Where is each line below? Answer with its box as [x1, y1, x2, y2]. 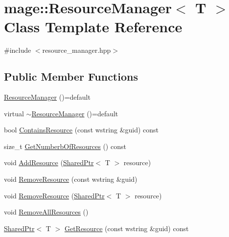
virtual [4, 108, 24, 118]
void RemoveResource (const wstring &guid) [4, 174, 137, 184]
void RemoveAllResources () [4, 207, 89, 217]
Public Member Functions [4, 69, 138, 84]
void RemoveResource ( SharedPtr [4, 190, 105, 200]
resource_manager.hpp [42, 45, 111, 55]
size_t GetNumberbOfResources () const [4, 141, 126, 151]
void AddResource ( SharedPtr [4, 157, 94, 168]
